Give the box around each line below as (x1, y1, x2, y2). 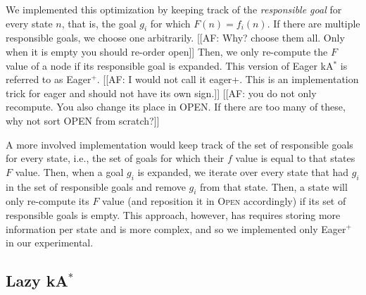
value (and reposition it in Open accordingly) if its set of (102, 194, 346, 208)
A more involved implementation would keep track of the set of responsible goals (6, 137, 353, 151)
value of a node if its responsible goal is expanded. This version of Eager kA (6, 58, 334, 73)
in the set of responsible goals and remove (6, 179, 186, 194)
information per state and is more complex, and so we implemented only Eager (6, 221, 346, 236)
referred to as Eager (6, 72, 91, 87)
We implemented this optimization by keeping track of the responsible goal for (6, 2, 342, 16)
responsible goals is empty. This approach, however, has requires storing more (6, 207, 341, 222)
